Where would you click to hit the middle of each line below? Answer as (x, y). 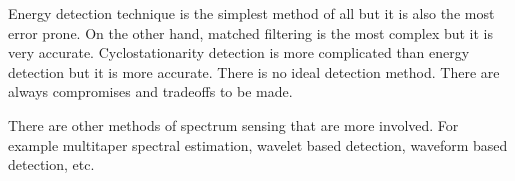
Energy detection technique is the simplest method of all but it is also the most (251, 13)
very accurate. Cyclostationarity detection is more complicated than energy (239, 52)
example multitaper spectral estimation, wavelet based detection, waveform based (258, 144)
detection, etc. (51, 164)
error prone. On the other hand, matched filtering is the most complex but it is (251, 32)
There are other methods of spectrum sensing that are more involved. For (233, 124)
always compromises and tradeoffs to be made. (150, 91)
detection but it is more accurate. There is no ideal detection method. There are (254, 71)
